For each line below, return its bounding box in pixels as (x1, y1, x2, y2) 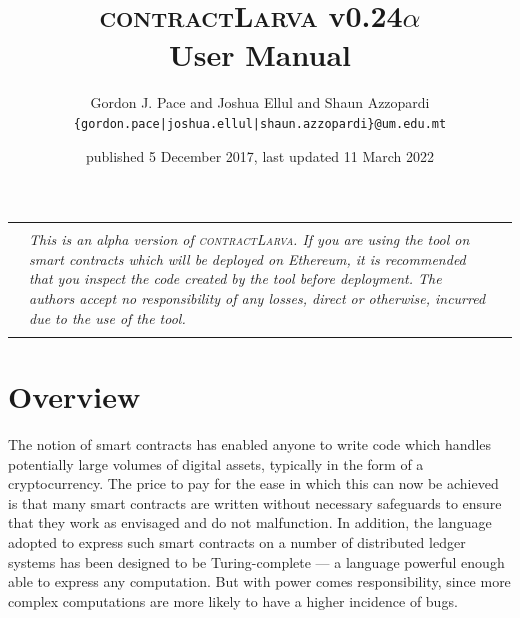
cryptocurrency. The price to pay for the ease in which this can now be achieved (8, 473, 499, 494)
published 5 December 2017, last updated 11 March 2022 (85, 145, 435, 166)
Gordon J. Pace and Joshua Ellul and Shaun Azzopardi (90, 92, 430, 113)
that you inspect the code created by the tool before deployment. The (29, 268, 442, 289)
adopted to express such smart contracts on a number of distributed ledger (8, 531, 466, 552)
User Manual (169, 34, 351, 75)
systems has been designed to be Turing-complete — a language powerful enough (8, 551, 505, 572)
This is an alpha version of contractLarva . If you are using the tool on (29, 229, 470, 250)
